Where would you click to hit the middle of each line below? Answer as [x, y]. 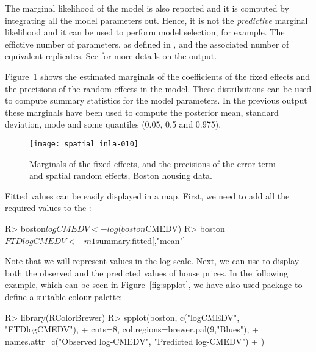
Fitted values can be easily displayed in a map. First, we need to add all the [147, 196]
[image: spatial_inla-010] [84, 144]
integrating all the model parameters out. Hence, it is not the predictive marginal [156, 20]
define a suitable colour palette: [64, 296]
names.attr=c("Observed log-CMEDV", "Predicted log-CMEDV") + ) [135, 341]
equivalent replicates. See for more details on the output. [111, 56]
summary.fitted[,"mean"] [141, 240]
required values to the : [48, 208]
